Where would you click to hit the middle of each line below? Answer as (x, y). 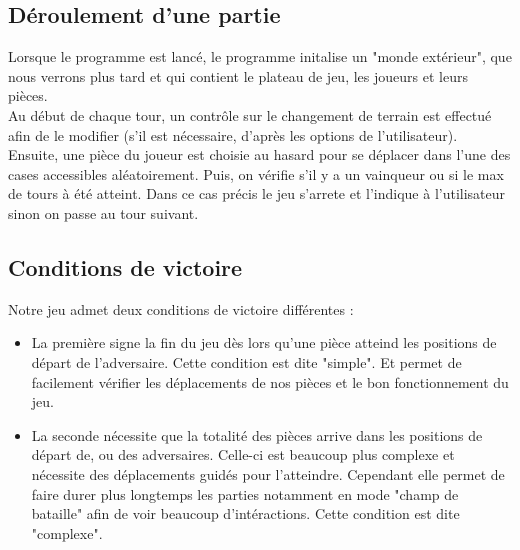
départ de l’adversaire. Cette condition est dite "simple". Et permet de (246, 361)
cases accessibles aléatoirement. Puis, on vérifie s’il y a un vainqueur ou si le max (256, 173)
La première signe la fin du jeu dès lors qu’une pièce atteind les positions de (264, 342)
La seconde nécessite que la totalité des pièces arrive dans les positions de (257, 434)
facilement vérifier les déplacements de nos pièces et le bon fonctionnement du (270, 381)
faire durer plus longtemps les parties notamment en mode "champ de (245, 493)
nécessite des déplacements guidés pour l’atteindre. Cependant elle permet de (268, 473)
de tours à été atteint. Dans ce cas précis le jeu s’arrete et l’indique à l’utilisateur (257, 193)
